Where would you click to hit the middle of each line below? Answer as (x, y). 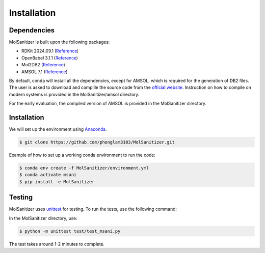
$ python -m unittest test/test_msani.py (70, 231)
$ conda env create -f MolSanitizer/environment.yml (84, 168)
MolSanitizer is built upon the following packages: (59, 42)
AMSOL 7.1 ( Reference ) (45, 72)
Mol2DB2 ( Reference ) (43, 65)
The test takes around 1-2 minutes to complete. (57, 244)
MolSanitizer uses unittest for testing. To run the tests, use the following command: (93, 209)
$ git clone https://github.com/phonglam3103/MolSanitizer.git (97, 142)
